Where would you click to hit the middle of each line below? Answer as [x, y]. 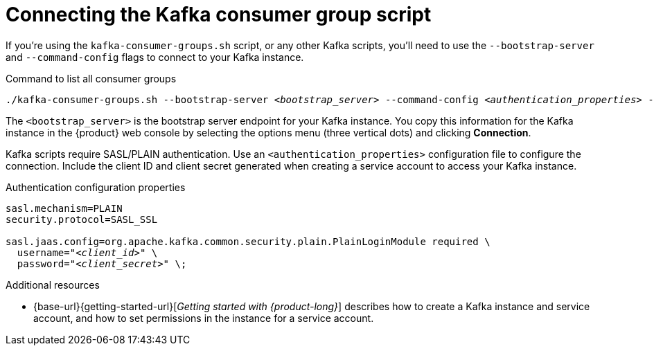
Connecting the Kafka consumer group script [219, 15]
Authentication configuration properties [96, 187]
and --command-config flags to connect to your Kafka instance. [155, 57]
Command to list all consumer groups [91, 78]
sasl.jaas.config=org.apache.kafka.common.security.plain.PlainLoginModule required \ [248, 241]
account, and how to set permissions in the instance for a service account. [204, 318]
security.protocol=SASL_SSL [82, 219]
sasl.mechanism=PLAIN [64, 208]
